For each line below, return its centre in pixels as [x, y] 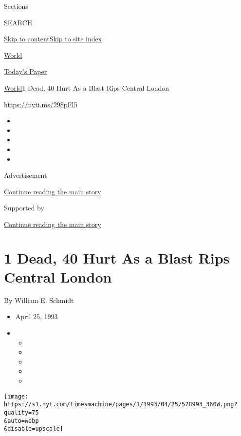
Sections [16, 6]
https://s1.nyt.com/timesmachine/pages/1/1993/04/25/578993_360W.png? [121, 405]
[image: [16, 396]
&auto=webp [21, 421]
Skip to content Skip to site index [53, 39]
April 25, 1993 [37, 316]
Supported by [24, 208]
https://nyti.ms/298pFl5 [41, 104]
